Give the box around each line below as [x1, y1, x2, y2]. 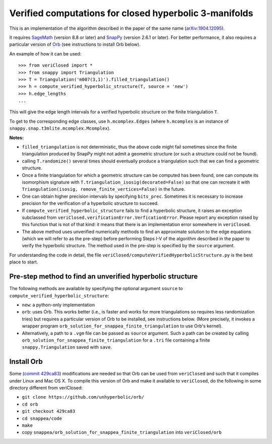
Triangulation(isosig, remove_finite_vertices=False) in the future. [22, 186, 185, 192]
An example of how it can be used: [9, 50, 82, 57]
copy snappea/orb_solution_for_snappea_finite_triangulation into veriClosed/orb [22, 429, 222, 435]
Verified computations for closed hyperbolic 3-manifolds [9, 8, 253, 19]
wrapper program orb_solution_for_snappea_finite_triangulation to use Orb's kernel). [22, 323, 223, 329]
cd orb [22, 401, 38, 407]
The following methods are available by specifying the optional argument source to [9, 286, 183, 292]
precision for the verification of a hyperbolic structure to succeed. [22, 200, 159, 206]
